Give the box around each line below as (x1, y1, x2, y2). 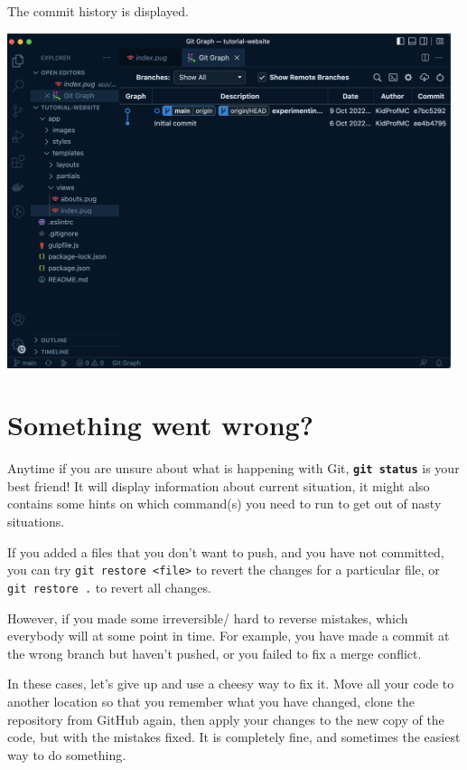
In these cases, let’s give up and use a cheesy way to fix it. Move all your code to (7, 674, 454, 693)
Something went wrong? (7, 406, 313, 443)
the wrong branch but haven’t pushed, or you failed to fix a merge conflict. (7, 643, 422, 662)
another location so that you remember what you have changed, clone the (7, 691, 415, 710)
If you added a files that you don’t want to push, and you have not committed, (7, 542, 444, 561)
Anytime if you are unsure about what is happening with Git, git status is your (7, 459, 460, 478)
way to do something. (7, 745, 126, 764)
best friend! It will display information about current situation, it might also (7, 476, 430, 495)
